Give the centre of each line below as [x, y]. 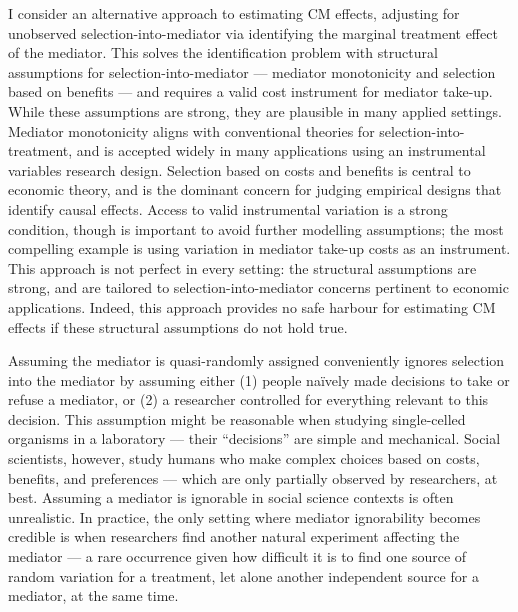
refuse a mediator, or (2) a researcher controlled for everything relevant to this [248, 399]
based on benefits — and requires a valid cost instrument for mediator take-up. [250, 91]
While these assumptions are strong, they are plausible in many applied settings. [255, 110]
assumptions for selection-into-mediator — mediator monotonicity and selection [252, 71]
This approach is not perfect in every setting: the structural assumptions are [242, 267]
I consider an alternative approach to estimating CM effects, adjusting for [234, 13]
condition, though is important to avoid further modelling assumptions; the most [256, 228]
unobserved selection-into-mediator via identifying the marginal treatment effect [253, 32]
